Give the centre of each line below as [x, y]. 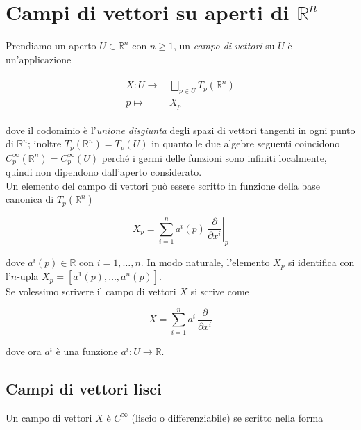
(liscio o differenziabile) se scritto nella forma [227, 417]
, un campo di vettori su [224, 46]
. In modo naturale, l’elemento [205, 262]
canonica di [30, 199]
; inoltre [44, 143]
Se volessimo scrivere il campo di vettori [91, 291]
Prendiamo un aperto [51, 46]
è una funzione [87, 350]
